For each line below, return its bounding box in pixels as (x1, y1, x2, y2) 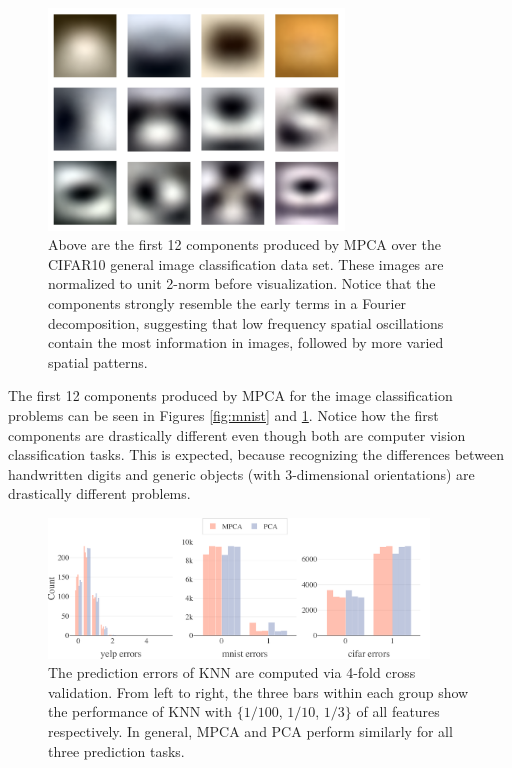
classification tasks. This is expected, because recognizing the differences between (8, 444, 505, 465)
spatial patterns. (48, 351, 148, 372)
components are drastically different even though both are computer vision (8, 424, 466, 445)
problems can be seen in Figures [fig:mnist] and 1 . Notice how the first (8, 404, 439, 425)
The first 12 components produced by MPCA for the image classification (8, 385, 453, 406)
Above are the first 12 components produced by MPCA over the (48, 234, 441, 255)
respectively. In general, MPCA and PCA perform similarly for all (48, 720, 453, 741)
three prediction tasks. (48, 740, 185, 761)
